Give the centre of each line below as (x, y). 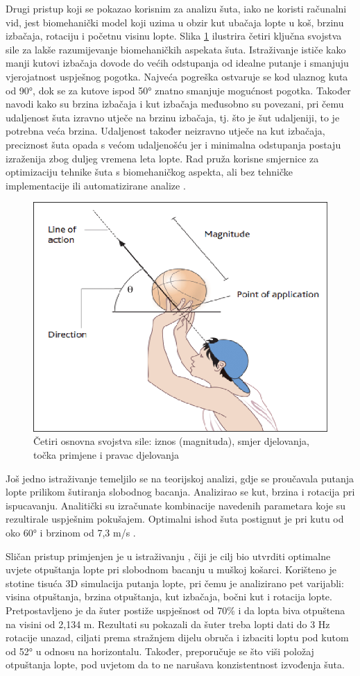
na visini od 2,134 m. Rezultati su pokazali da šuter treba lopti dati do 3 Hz (168, 624)
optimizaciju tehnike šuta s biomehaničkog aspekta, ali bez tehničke (149, 172)
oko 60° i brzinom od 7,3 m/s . (71, 533)
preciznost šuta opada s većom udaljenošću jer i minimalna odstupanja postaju (173, 144)
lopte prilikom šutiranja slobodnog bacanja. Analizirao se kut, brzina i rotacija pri (180, 492)
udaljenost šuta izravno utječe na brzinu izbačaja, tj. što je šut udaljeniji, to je (173, 117)
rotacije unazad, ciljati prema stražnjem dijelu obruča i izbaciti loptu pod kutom (177, 637)
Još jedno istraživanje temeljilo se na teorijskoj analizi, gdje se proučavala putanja (180, 478)
